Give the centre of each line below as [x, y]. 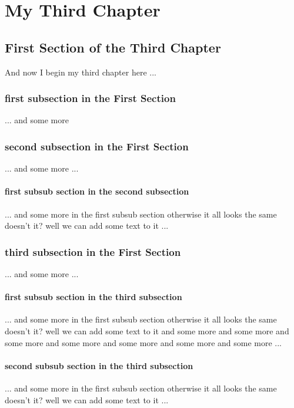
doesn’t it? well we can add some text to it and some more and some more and [147, 330]
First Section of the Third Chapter [113, 47]
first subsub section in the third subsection [93, 297]
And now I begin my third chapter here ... [81, 72]
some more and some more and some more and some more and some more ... [143, 342]
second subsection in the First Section [97, 146]
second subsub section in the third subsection [99, 365]
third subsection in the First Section [93, 251]
